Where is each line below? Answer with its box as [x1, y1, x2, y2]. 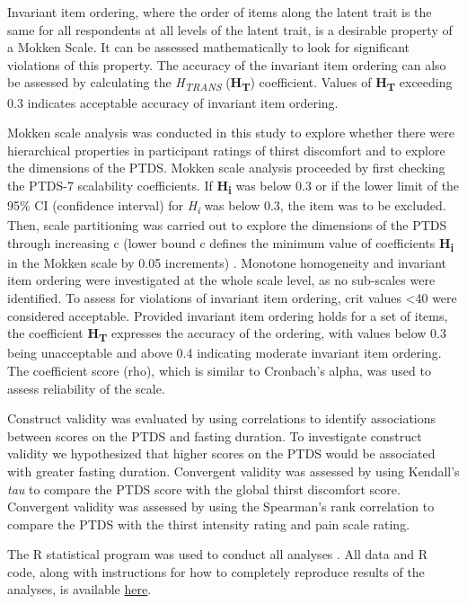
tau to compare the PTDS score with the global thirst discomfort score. [7, 479, 401, 498]
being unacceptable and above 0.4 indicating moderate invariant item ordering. [7, 343, 442, 362]
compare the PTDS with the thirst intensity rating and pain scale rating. [7, 514, 410, 533]
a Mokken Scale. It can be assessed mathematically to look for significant [7, 38, 410, 57]
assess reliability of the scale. [7, 378, 165, 397]
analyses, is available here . [7, 580, 152, 599]
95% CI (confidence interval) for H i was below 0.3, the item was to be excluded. [7, 196, 446, 217]
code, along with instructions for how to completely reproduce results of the [7, 562, 425, 581]
